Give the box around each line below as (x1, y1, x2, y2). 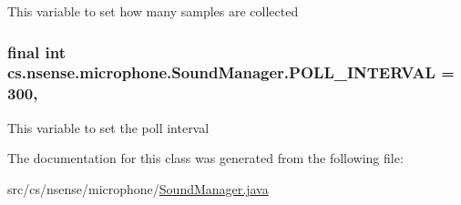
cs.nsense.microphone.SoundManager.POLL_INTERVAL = (7, 61, 455, 84)
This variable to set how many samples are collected (7, 2, 299, 20)
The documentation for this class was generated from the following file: (7, 149, 404, 168)
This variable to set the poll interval (7, 118, 210, 137)
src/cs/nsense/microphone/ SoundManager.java (7, 179, 269, 198)
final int (7, 40, 66, 63)
